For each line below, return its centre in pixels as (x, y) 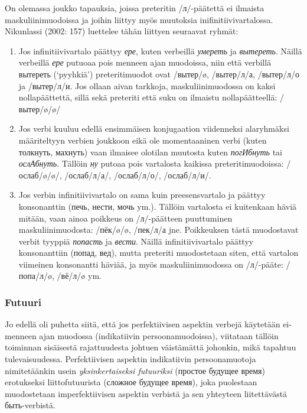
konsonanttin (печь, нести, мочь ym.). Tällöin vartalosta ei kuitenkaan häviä (158, 206)
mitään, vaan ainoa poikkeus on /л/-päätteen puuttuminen (125, 218)
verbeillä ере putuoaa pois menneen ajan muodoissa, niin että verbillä (145, 62)
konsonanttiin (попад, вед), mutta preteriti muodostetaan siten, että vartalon (159, 253)
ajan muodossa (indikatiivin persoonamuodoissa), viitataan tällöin (159, 335)
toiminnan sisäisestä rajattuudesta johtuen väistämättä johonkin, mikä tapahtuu (151, 347)
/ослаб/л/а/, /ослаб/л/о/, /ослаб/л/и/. (138, 175)
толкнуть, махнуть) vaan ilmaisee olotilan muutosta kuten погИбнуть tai (150, 152)
